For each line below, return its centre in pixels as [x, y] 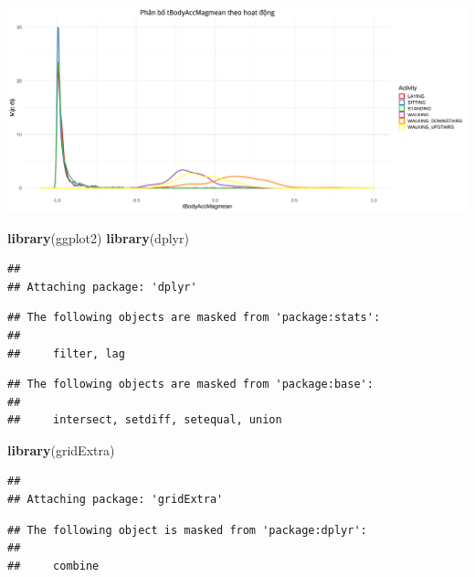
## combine [53, 566]
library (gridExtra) [61, 449]
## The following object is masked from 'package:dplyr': [187, 530]
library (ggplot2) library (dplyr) [98, 237]
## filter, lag [66, 353]
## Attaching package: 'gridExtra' [116, 500]
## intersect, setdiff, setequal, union [145, 420]
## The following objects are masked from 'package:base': [190, 385]
